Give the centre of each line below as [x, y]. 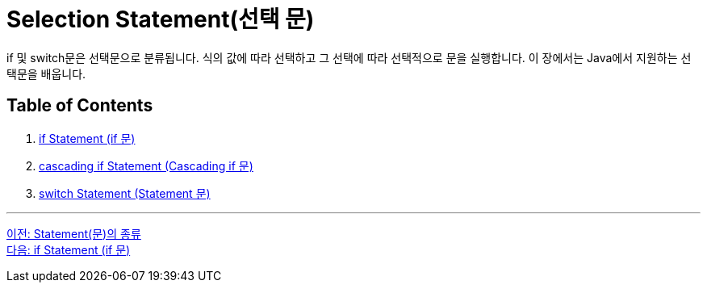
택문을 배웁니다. [46, 73]
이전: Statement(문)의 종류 [74, 233]
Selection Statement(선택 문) [161, 19]
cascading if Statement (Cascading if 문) [146, 165]
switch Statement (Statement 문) [125, 193]
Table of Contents [80, 106]
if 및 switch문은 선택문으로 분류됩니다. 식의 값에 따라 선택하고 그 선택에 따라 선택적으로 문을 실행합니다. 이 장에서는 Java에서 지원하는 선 [349, 57]
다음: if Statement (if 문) [69, 249]
